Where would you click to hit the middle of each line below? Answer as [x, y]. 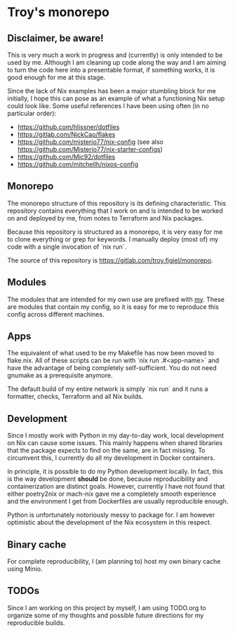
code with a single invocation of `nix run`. [67, 246]
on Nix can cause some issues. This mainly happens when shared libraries [115, 443]
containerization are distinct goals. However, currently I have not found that [116, 487]
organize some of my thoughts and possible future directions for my [106, 615]
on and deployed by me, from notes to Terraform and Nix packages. [106, 218]
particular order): [32, 113]
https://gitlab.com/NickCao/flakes [66, 134]
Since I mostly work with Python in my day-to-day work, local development [116, 435]
